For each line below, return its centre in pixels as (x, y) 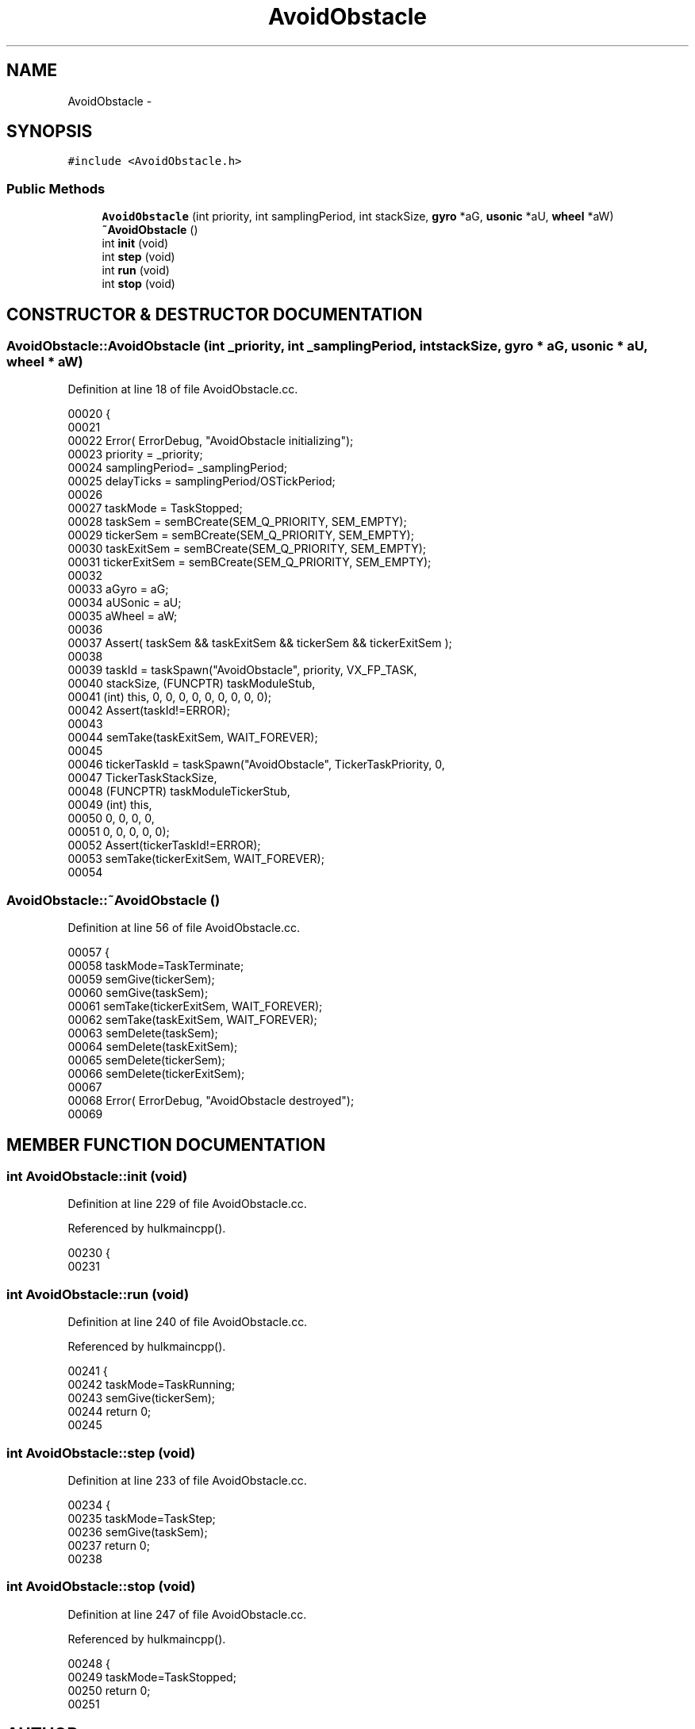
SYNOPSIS (50, 132)
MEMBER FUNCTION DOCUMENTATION (166, 1144)
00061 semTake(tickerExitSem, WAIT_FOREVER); (195, 1006)
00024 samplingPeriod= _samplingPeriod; (178, 468)
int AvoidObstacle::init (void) (97, 1176)
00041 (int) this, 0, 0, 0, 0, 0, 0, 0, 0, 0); (170, 697)
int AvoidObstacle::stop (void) (101, 1587)
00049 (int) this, (110, 805)
